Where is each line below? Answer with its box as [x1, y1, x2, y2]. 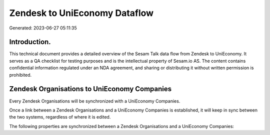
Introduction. [9, 38, 51, 46]
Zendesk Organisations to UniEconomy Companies [9, 85, 172, 93]
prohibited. [9, 72, 32, 78]
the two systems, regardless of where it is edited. [9, 114, 111, 120]
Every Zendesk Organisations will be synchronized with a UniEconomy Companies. [9, 98, 180, 104]
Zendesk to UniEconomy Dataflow [9, 7, 154, 18]
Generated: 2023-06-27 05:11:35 [9, 25, 77, 31]
